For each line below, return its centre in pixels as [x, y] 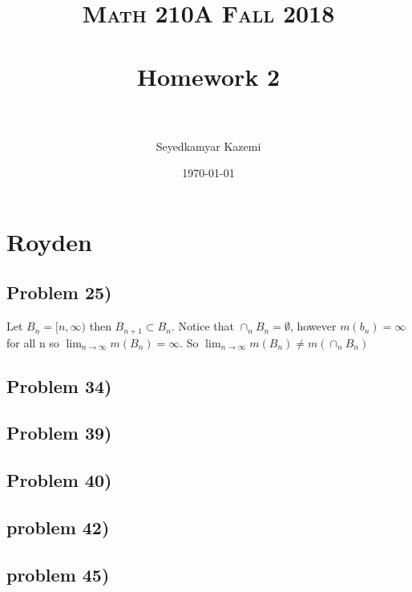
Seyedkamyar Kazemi [208, 146]
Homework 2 [208, 76]
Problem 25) [59, 292]
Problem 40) [59, 480]
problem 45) [58, 574]
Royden [49, 241]
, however [313, 326]
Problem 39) [59, 433]
